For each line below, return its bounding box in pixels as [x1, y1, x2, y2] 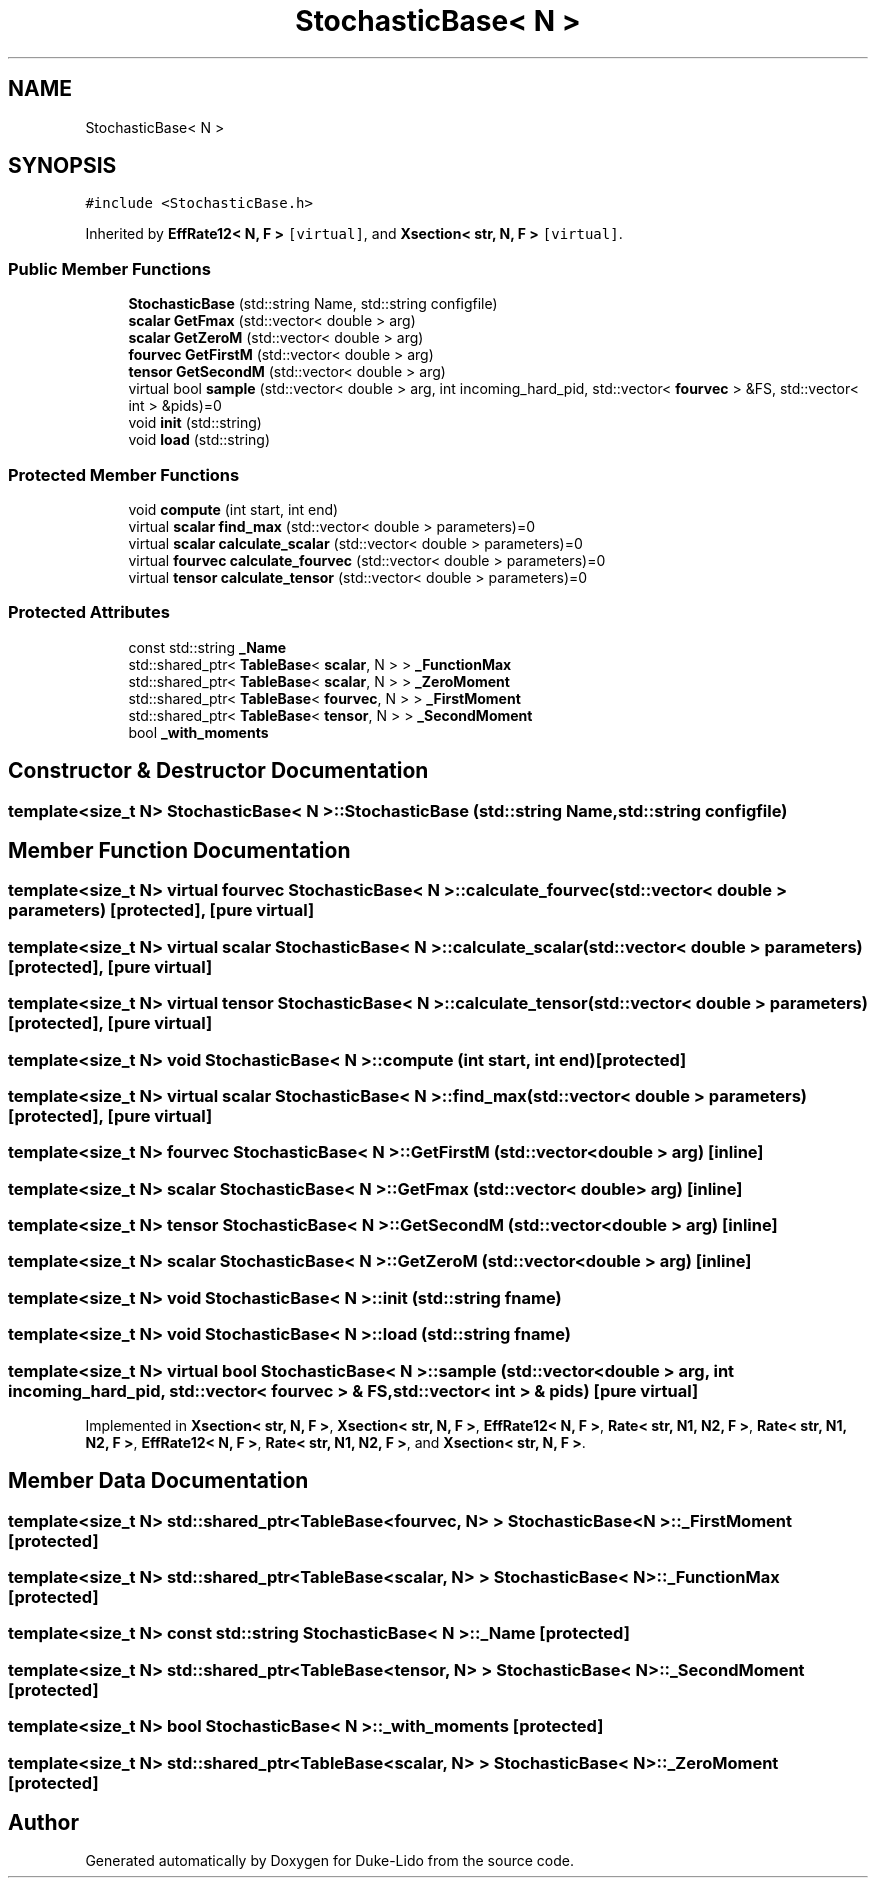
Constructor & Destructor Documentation [8, 758, 429, 784]
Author [8, 1810, 79, 1836]
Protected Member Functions [8, 464, 240, 485]
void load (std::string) [128, 431, 271, 449]
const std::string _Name [128, 638, 287, 656]
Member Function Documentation [8, 837, 351, 863]
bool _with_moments [128, 723, 269, 741]
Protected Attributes [8, 602, 170, 623]
